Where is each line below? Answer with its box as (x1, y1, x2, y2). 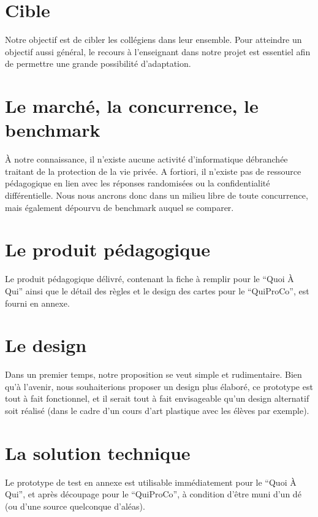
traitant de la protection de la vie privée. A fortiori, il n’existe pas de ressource (5, 164, 301, 177)
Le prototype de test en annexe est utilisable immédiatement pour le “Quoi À (5, 475, 297, 488)
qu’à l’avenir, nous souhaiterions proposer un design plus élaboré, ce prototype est (5, 380, 313, 393)
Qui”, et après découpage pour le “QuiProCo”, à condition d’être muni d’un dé (5, 488, 301, 500)
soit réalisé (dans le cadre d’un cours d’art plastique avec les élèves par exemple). (5, 404, 309, 416)
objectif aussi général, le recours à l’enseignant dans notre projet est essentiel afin (5, 45, 311, 58)
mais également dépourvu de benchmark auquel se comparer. (5, 201, 234, 213)
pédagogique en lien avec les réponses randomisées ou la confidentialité (5, 177, 270, 190)
